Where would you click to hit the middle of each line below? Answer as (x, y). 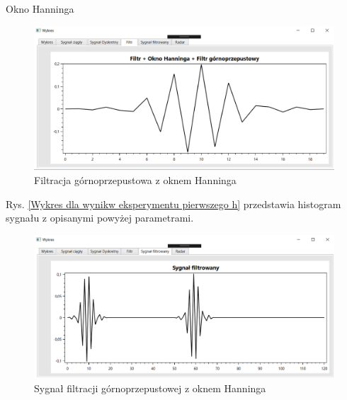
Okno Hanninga (40, 8)
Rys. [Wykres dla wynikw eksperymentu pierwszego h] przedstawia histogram (173, 204)
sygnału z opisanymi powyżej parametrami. (100, 218)
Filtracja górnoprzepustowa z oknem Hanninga (135, 179)
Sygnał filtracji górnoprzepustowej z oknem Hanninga (150, 388)
